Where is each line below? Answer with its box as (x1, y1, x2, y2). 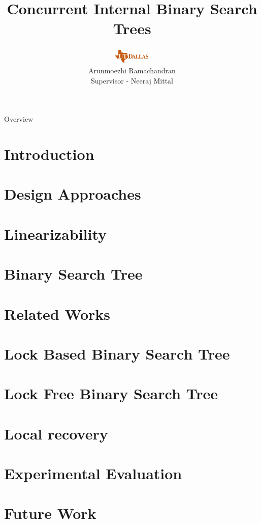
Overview (4, 114, 34, 124)
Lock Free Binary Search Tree (4, 383, 218, 404)
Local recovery (4, 423, 108, 444)
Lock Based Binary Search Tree (4, 343, 230, 364)
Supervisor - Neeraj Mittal (91, 75, 173, 86)
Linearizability (4, 223, 107, 244)
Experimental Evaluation (4, 463, 182, 484)
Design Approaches (4, 183, 141, 204)
